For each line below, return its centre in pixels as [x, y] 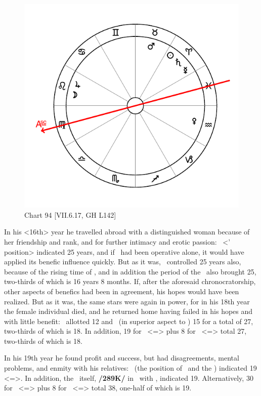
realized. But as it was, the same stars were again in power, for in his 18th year [127, 301]
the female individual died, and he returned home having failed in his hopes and [128, 311]
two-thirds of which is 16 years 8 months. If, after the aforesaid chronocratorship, [130, 281]
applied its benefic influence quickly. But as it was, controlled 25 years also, [123, 262]
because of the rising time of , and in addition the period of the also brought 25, [130, 271]
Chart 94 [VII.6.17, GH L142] [70, 214]
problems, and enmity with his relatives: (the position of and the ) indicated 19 [130, 368]
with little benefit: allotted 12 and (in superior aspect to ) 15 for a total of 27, [129, 321]
